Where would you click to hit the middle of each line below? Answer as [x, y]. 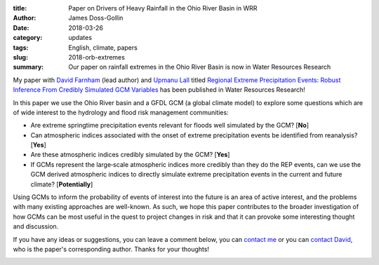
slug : [20, 57]
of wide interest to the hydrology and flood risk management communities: [121, 112]
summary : [28, 67]
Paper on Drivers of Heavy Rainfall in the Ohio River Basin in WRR [163, 8]
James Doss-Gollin [96, 18]
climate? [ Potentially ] [62, 184]
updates [80, 38]
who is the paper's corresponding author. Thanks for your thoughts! [111, 249]
